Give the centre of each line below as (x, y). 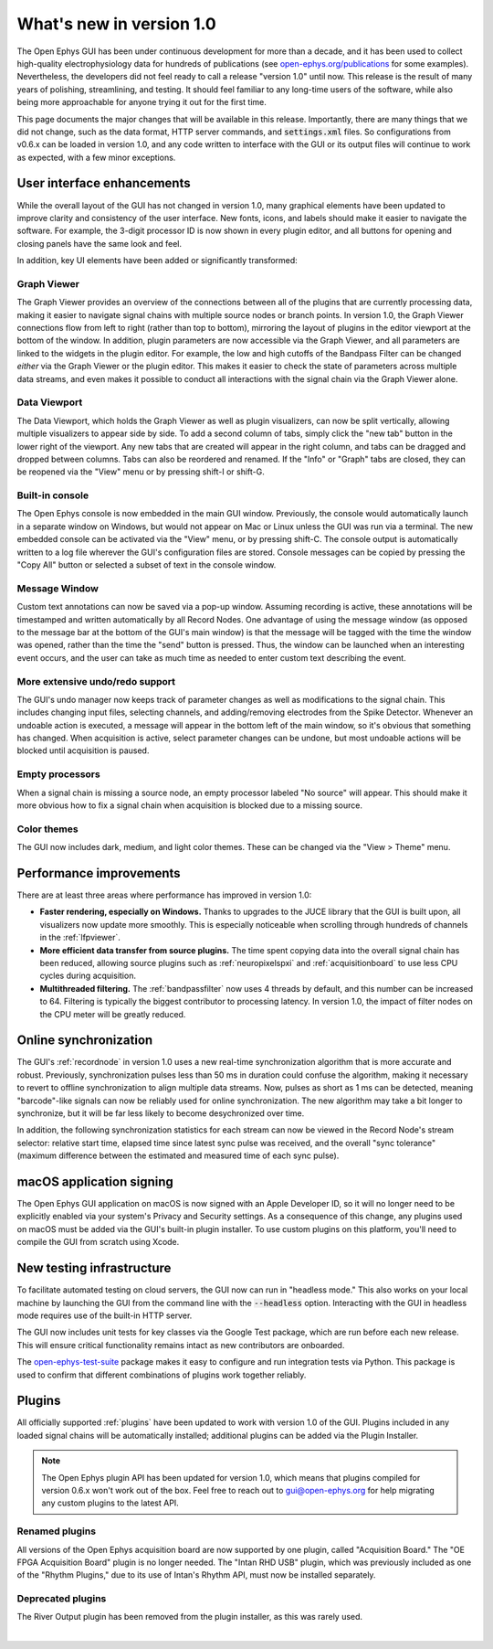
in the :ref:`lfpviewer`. (80, 938)
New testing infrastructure (94, 1268)
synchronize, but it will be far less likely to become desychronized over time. (161, 1113)
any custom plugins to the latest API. (110, 1503)
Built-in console (53, 495)
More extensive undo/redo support (96, 681)
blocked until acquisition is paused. (83, 750)
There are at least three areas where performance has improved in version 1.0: (164, 895)
